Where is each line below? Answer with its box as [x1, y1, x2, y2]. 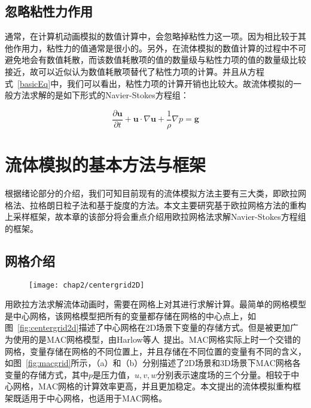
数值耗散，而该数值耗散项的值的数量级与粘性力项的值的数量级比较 [46, 53, 306, 66]
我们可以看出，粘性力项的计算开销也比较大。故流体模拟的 [67, 77, 294, 89]
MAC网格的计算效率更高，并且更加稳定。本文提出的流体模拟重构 [38, 380, 293, 392]
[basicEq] [17, 77, 51, 89]
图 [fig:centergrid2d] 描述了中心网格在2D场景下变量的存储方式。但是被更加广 [5, 321, 299, 334]
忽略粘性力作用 [5, 2, 93, 20]
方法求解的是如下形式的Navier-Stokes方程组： [13, 89, 189, 101]
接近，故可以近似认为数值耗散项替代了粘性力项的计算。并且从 [5, 65, 248, 77]
